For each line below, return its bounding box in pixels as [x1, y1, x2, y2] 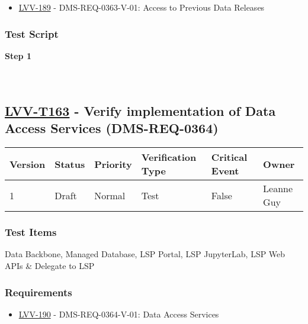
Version [9, 157, 46, 171]
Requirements [5, 284, 72, 299]
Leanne [263, 182, 293, 196]
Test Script [5, 26, 59, 41]
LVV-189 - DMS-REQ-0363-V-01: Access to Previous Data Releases [18, 1, 265, 13]
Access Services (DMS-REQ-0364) [5, 119, 219, 137]
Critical [211, 150, 248, 164]
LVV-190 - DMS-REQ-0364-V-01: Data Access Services [18, 307, 219, 320]
